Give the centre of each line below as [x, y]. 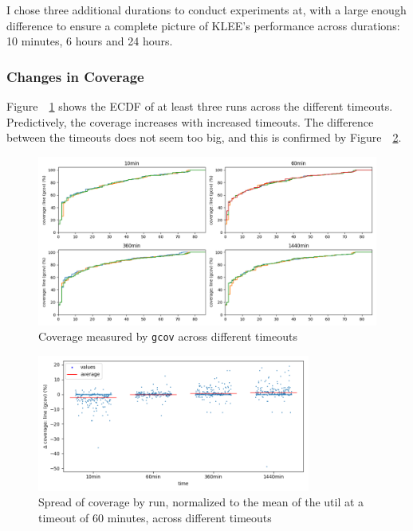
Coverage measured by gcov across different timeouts [168, 336]
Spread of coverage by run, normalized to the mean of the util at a [201, 502]
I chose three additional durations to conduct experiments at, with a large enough [206, 10]
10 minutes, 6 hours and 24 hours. [90, 41]
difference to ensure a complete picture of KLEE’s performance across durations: [203, 25]
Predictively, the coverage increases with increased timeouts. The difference [190, 121]
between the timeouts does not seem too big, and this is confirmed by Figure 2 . [204, 137]
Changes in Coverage [75, 76]
